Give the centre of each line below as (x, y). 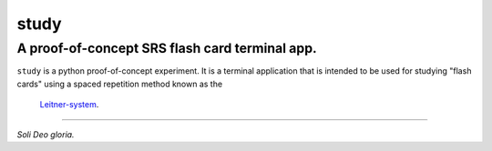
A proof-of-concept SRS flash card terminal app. (167, 48)
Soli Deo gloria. (46, 134)
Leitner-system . (69, 105)
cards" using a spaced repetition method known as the (120, 84)
